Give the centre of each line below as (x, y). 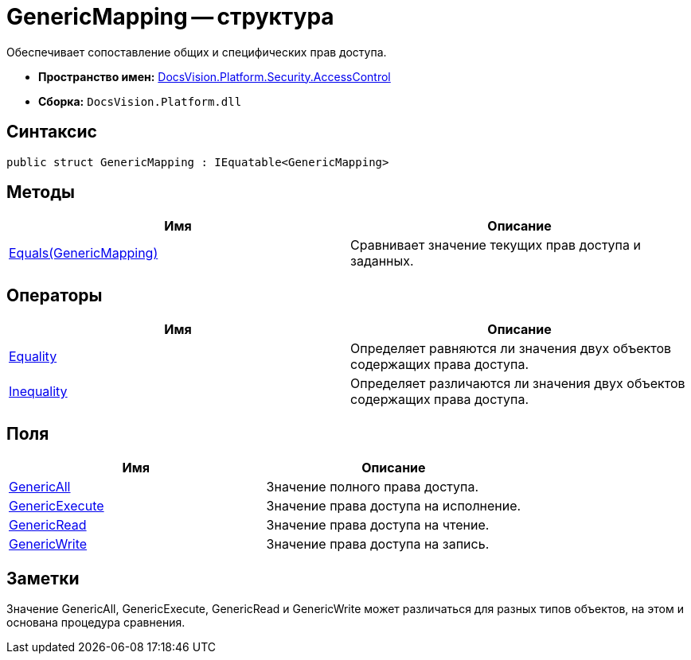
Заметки (43, 578)
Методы (41, 192)
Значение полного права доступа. (373, 487)
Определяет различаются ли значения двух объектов (518, 384)
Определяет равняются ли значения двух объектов (511, 349)
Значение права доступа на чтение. (378, 525)
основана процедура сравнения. (96, 622)
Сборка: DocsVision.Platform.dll (140, 101)
